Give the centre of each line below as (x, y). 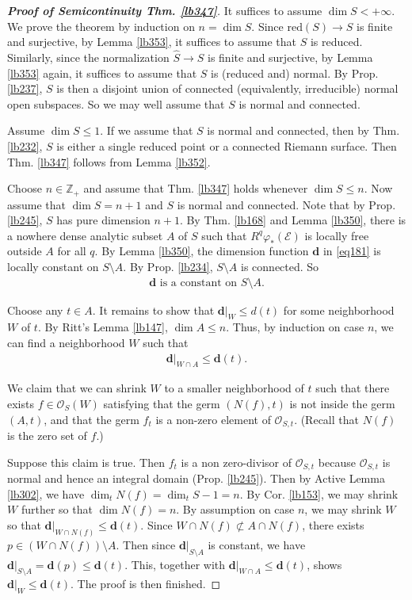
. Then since (146, 544)
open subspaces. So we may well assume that (116, 103)
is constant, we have (257, 544)
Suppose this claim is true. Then (86, 462)
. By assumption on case (235, 509)
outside (25, 251)
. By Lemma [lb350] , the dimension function (202, 251)
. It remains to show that (153, 310)
